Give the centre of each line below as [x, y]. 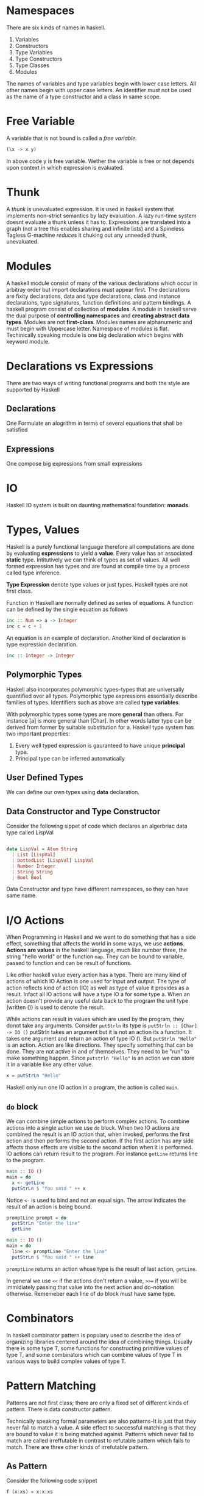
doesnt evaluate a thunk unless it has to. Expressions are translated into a [98, 222]
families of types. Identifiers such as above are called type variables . [93, 702]
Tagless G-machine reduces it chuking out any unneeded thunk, [87, 235]
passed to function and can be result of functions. [69, 963]
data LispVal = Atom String [42, 849]
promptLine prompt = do [37, 1218]
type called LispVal [30, 833]
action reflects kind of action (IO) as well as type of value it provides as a [98, 988]
